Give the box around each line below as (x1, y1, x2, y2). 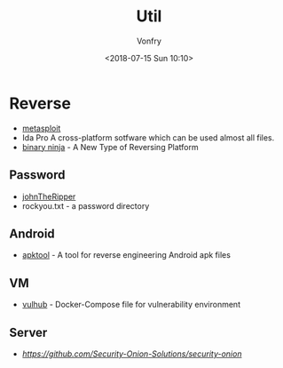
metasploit (21, 123, 61, 133)
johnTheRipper (21, 191, 76, 202)
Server (9, 324, 48, 340)
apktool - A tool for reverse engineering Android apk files (21, 250, 231, 260)
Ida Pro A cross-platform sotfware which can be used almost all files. (21, 132, 275, 143)
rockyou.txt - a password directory (21, 200, 150, 211)
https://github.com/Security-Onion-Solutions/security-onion (21, 348, 242, 359)
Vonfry (136, 36, 162, 46)
